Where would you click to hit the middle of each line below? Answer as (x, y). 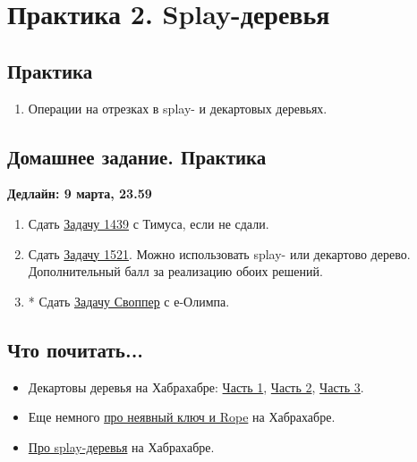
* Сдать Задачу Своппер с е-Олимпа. (129, 301)
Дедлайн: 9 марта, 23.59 (80, 193)
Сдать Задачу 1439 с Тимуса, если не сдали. (149, 223)
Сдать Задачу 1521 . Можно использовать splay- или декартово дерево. (219, 253)
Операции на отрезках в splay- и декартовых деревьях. (178, 108)
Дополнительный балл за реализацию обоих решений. (175, 271)
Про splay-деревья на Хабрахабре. (121, 446)
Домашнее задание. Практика (137, 156)
